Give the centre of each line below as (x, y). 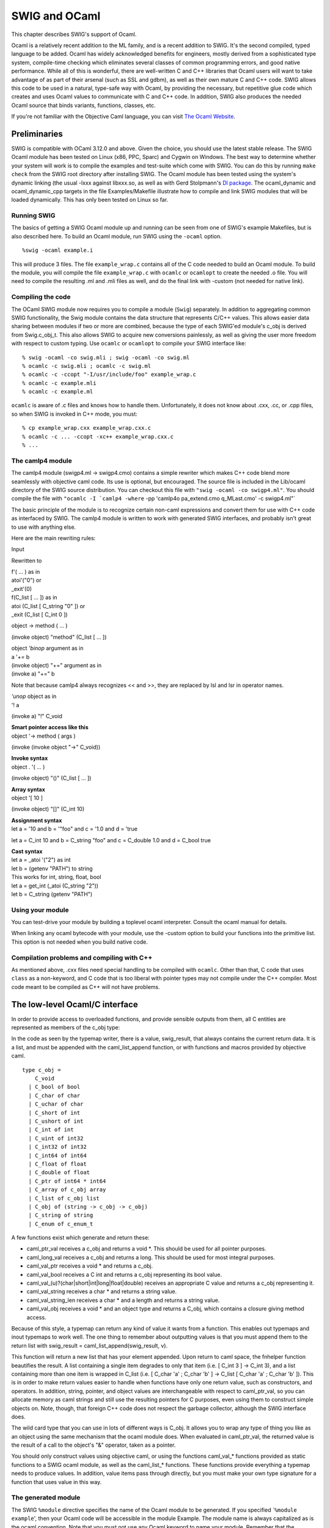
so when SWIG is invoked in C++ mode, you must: (74, 414)
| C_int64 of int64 (57, 1155)
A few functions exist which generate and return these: (80, 1238)
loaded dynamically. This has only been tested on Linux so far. (90, 200)
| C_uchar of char (56, 1104)
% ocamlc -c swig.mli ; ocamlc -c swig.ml (87, 366)
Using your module (40, 909)
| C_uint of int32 (56, 1138)
